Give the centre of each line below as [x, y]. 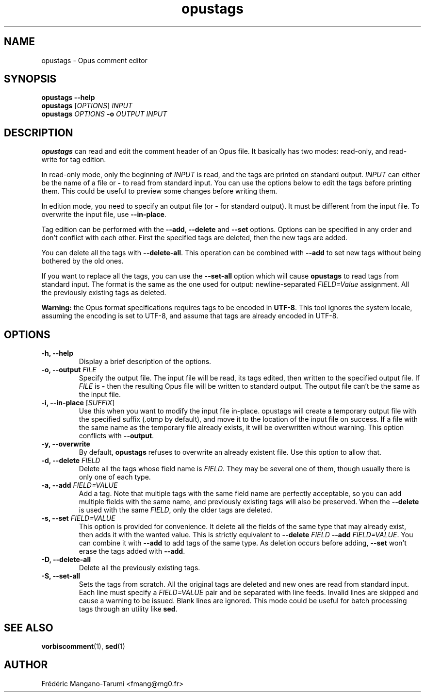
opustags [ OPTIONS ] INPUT [87, 106]
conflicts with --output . [116, 436]
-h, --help [57, 353]
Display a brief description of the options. [145, 362]
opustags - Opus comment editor [94, 60]
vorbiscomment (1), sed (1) [83, 646]
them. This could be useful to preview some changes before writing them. [159, 191]
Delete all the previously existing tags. [139, 568]
